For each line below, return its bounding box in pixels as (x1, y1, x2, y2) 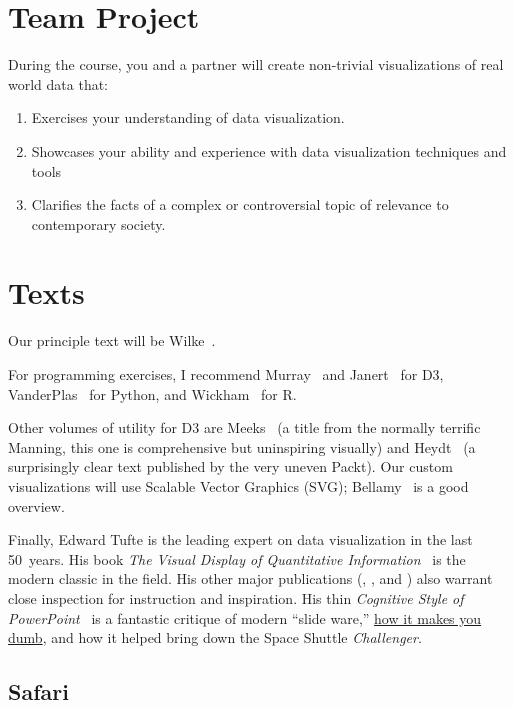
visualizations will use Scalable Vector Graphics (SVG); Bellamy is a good (8, 475, 469, 496)
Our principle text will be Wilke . (8, 330, 216, 351)
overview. (8, 495, 65, 516)
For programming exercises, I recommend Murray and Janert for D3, (8, 364, 444, 384)
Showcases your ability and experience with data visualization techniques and (31, 140, 507, 161)
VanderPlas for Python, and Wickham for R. (8, 383, 297, 404)
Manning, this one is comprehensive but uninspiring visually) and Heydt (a (8, 436, 476, 457)
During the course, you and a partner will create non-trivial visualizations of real (8, 54, 504, 75)
